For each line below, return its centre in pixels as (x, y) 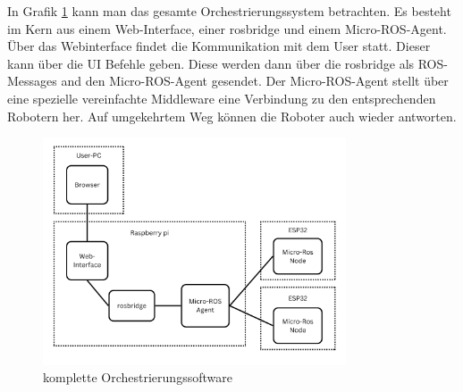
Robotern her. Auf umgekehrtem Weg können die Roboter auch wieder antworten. (232, 116)
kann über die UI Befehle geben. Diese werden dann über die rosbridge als (211, 63)
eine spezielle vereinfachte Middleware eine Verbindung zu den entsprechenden (222, 98)
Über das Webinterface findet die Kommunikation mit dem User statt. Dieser (219, 46)
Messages (32, 81)
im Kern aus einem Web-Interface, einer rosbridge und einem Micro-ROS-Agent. (227, 28)
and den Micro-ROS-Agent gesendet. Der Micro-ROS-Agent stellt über (255, 81)
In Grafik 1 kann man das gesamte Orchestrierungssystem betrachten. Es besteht (229, 11)
